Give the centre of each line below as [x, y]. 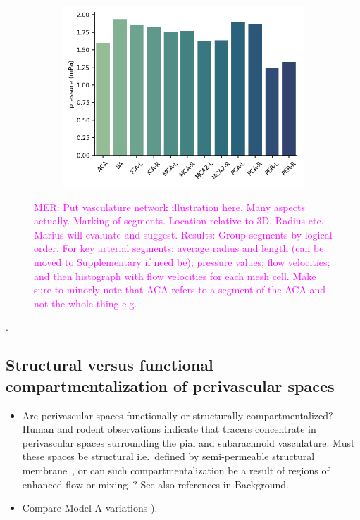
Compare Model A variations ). [90, 508]
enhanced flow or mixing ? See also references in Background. [155, 484]
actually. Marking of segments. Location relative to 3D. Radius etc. [179, 221]
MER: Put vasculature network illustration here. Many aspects [169, 207]
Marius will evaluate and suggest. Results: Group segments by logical [183, 234]
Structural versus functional [110, 365]
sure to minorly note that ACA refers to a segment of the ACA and [180, 290]
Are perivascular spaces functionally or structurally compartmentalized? [178, 415]
